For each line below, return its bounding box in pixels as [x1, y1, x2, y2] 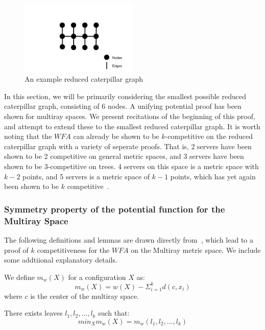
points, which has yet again [170, 171, 256, 181]
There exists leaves [4, 308, 63, 318]
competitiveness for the [37, 244, 110, 255]
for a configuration [68, 271, 126, 282]
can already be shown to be [73, 131, 159, 142]
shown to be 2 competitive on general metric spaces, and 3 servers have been [4, 151, 244, 161]
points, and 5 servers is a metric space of [22, 171, 150, 181]
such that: [98, 308, 130, 318]
